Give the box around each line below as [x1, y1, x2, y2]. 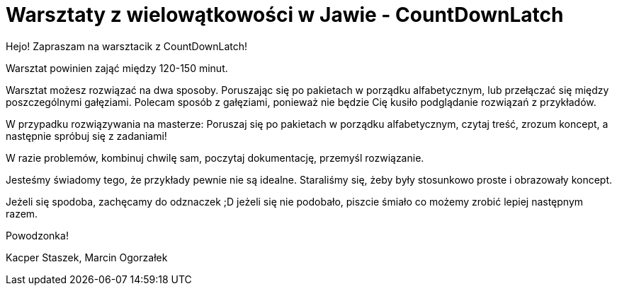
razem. [6, 207, 38, 220]
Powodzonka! [6, 229, 69, 242]
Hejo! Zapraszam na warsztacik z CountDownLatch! [6, 40, 248, 52]
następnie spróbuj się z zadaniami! [6, 129, 167, 142]
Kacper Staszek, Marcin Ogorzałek [6, 251, 168, 263]
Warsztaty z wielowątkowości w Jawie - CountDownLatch [6, 3, 564, 27]
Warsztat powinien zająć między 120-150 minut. [6, 61, 228, 74]
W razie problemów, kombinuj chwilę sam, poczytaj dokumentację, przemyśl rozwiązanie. [6, 151, 424, 164]
